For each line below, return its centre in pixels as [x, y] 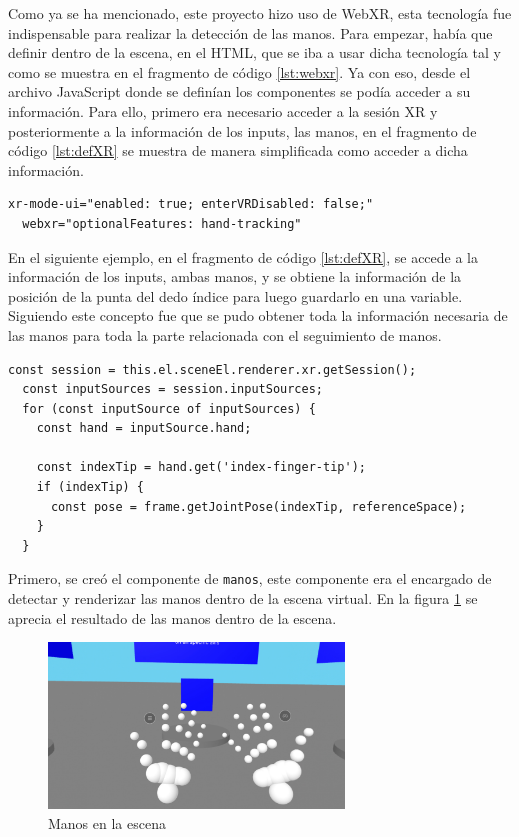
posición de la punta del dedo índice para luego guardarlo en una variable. [235, 295]
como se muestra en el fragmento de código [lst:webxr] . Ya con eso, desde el [239, 71]
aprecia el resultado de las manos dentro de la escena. [172, 617]
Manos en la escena [107, 822]
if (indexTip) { [90, 487]
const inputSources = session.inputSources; [172, 389]
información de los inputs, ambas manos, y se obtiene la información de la [235, 276]
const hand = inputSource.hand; [144, 428]
